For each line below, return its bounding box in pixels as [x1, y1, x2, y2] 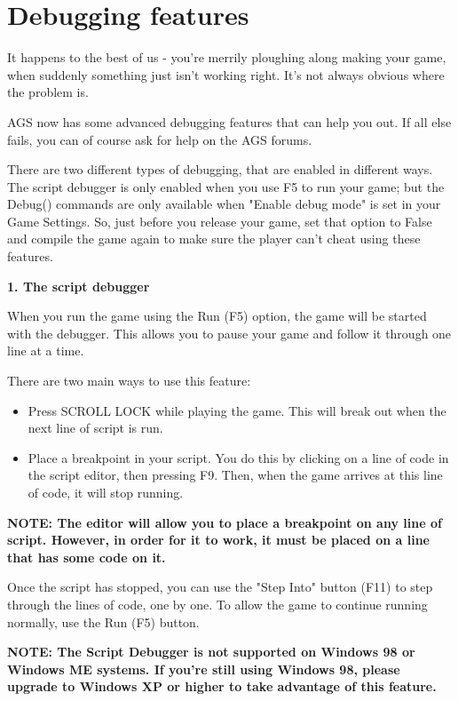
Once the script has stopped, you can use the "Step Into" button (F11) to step [7, 578, 433, 596]
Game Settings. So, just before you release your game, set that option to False [7, 211, 432, 230]
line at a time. [7, 341, 84, 360]
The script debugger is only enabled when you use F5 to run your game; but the [7, 177, 445, 195]
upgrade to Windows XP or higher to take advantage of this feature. [7, 677, 437, 696]
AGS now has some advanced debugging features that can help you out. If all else [7, 112, 452, 131]
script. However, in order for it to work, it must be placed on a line [7, 530, 430, 549]
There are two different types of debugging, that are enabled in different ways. [7, 160, 433, 179]
